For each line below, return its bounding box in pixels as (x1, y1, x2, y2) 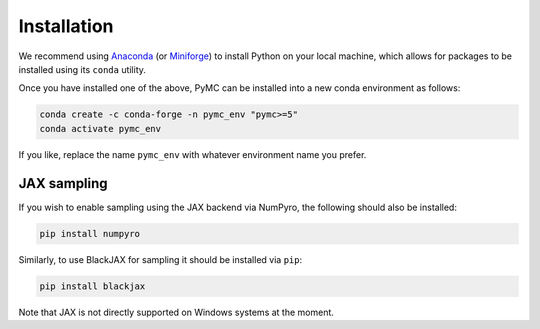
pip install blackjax (39, 280, 146, 292)
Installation (18, 15, 114, 37)
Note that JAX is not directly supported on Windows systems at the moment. (18, 306, 335, 318)
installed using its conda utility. (18, 63, 147, 75)
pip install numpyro (39, 228, 140, 239)
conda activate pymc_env (39, 123, 162, 134)
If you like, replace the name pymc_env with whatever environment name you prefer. (18, 148, 367, 160)
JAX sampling (18, 175, 109, 192)
